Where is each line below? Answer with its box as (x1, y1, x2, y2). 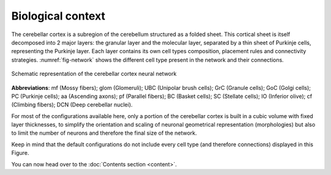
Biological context (11, 9, 105, 23)
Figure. (11, 149, 29, 157)
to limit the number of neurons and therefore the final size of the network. (11, 129, 197, 137)
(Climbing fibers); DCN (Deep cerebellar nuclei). (11, 101, 133, 108)
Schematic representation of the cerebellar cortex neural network (11, 70, 177, 78)
